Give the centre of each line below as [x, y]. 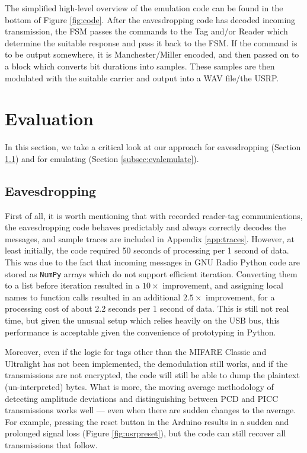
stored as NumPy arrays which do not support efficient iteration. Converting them [151, 273]
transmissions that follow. [51, 445]
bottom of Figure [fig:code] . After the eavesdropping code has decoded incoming [150, 19]
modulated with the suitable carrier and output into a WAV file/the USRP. [142, 77]
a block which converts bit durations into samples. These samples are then [140, 66]
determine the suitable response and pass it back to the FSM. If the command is [151, 42]
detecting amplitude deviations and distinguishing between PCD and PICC [142, 398]
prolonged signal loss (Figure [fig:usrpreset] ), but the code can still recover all [145, 433]
